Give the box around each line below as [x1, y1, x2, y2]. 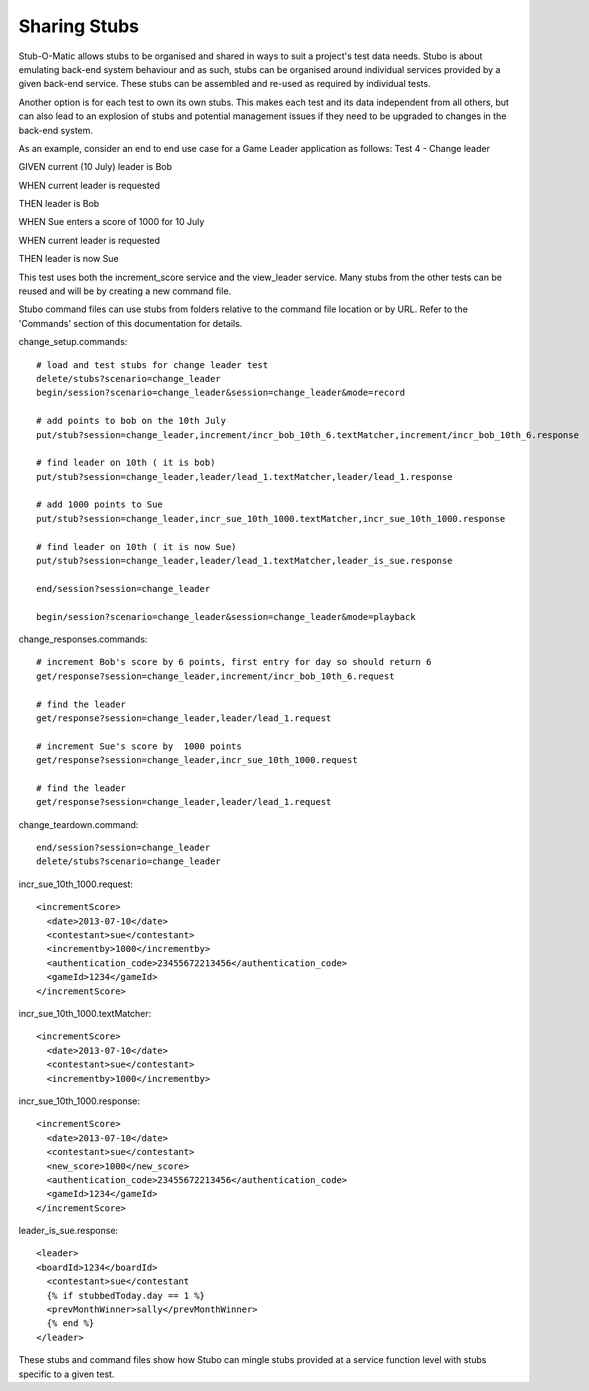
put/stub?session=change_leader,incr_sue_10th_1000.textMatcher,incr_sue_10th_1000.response [36, 513, 506, 524]
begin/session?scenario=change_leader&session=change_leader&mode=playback [36, 611, 416, 622]
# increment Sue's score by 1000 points [36, 740, 242, 752]
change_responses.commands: [18, 633, 148, 645]
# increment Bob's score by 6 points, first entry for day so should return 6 [36, 656, 432, 668]
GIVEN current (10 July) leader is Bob [18, 161, 173, 173]
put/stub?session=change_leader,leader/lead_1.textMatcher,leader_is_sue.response [36, 555, 453, 567]
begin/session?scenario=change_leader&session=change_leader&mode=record [36, 387, 406, 399]
